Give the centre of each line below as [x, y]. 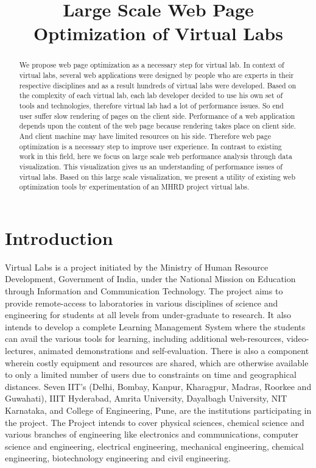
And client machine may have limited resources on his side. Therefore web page [145, 136]
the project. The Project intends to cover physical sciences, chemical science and [155, 422]
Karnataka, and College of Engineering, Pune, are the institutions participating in [158, 410]
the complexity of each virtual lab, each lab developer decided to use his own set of [151, 95]
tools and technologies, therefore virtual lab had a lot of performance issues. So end [151, 105]
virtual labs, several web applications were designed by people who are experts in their [156, 75]
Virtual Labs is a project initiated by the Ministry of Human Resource [137, 267]
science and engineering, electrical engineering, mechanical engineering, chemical [154, 446]
